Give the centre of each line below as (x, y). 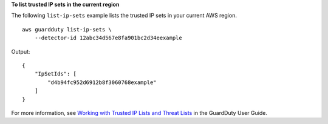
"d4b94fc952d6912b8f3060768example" (102, 82)
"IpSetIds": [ (56, 74)
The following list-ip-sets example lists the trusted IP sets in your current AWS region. (124, 16)
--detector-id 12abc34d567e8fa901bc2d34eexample (108, 38)
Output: (21, 51)
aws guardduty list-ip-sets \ (67, 29)
